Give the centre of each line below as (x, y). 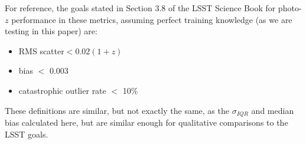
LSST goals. (27, 134)
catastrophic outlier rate (62, 90)
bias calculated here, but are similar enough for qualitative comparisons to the (147, 122)
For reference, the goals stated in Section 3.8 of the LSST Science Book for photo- (153, 8)
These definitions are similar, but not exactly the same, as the (117, 110)
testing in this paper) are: (51, 31)
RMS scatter (41, 50)
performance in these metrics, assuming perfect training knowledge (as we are (152, 19)
